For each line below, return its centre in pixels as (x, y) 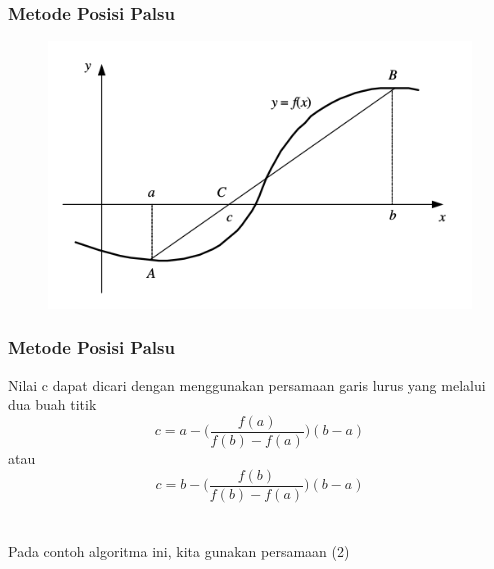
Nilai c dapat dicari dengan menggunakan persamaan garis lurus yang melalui (247, 384)
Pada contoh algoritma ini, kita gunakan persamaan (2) (179, 550)
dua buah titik (52, 404)
